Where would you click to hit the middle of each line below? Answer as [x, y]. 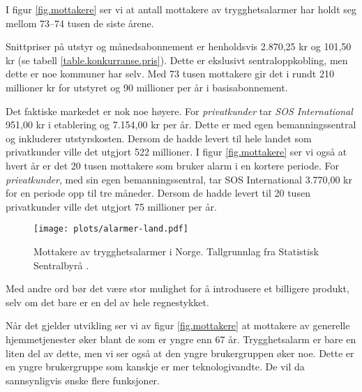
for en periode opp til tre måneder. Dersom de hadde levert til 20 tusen [158, 193]
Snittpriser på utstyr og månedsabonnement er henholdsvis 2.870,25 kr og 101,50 [179, 46]
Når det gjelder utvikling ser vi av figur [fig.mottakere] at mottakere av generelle [178, 325]
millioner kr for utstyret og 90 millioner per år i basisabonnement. [147, 87]
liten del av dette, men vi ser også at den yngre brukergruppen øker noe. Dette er [180, 353]
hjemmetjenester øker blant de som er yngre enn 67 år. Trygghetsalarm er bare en [181, 339]
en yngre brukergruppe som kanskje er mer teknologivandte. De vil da [155, 367]
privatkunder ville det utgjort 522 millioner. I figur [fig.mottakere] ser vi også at [176, 152]
